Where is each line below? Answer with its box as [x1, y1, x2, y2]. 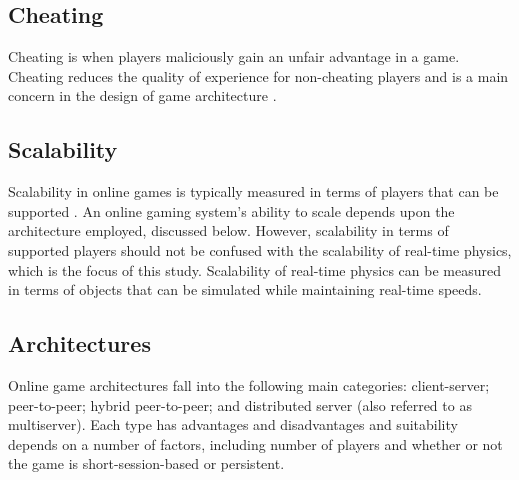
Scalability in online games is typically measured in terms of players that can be [8, 181, 499, 202]
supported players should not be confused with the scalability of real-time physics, [8, 239, 512, 260]
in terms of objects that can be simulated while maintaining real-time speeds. [8, 279, 482, 300]
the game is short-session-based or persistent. [8, 453, 285, 474]
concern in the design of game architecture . [8, 85, 277, 106]
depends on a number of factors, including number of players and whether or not [8, 433, 503, 454]
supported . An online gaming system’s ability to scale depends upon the [8, 200, 455, 221]
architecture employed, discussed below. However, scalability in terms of [8, 220, 449, 241]
